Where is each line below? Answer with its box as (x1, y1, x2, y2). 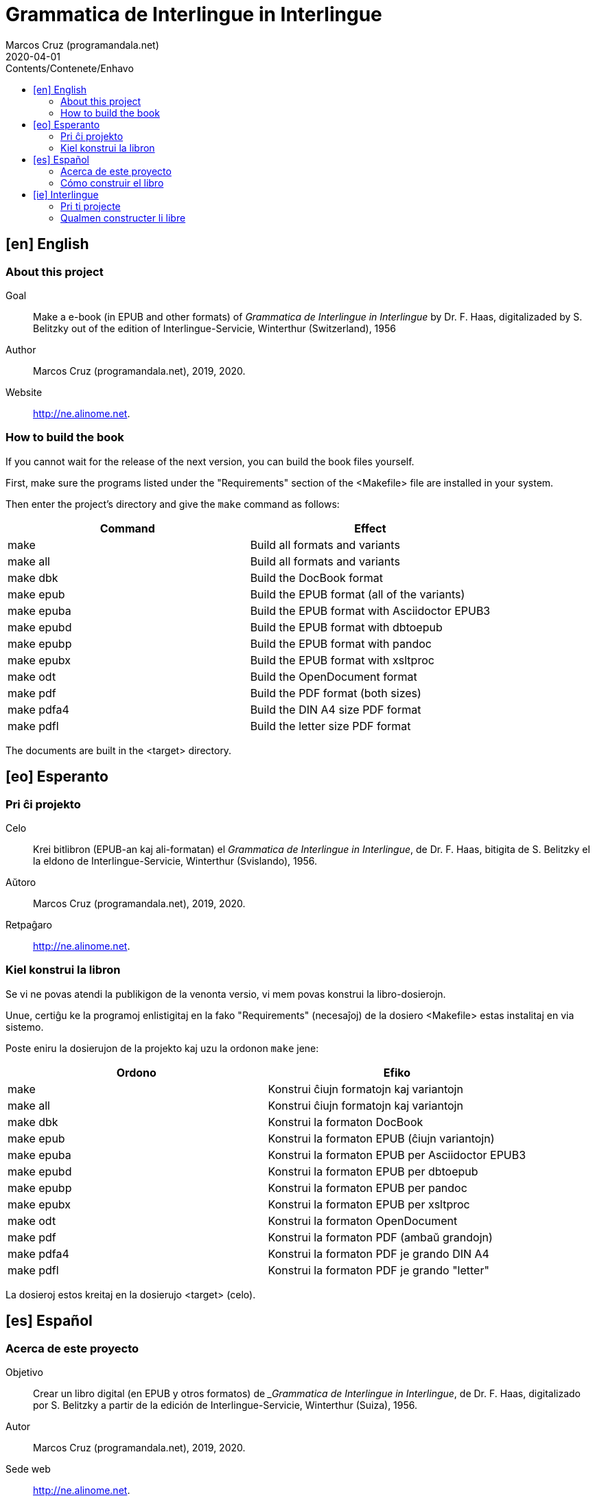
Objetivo (5, 1366, 43, 1378)
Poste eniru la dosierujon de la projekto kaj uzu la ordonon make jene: (5, 1042, 319, 1054)
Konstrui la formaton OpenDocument (268, 1213, 458, 1228)
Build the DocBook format (250, 570, 383, 585)
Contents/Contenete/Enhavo (5, 62, 134, 74)
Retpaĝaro (5, 918, 52, 931)
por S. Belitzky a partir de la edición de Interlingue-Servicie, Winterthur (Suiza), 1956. (33, 1399, 418, 1411)
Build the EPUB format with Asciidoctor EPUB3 (250, 603, 491, 618)
